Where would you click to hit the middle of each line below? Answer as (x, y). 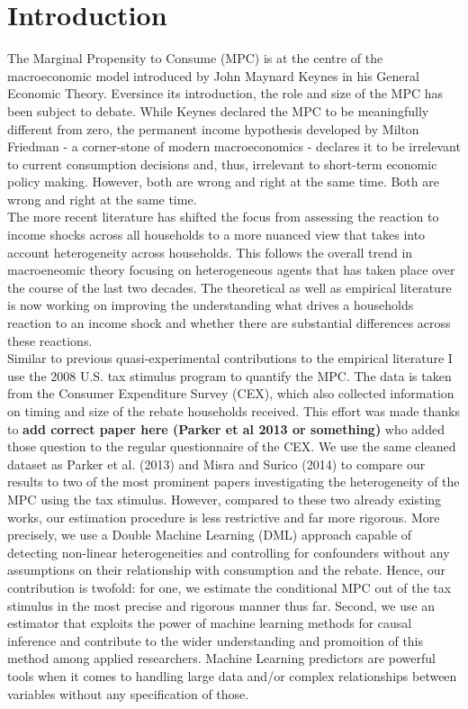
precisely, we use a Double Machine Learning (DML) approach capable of (210, 535)
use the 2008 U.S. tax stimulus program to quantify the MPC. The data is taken (229, 375)
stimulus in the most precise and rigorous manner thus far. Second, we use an (221, 605)
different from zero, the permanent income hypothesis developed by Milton (213, 128)
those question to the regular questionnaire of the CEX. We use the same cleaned (232, 446)
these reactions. (50, 340)
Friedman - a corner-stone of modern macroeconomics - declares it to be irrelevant (234, 146)
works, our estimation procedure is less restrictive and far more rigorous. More (224, 517)
